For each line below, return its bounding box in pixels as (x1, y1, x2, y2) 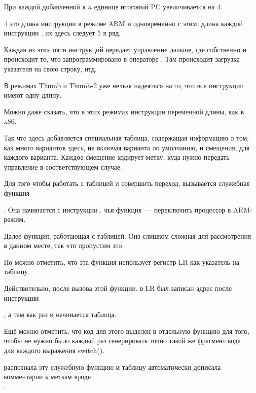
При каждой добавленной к (4, 1, 86, 11)
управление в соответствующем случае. (4, 161, 122, 172)
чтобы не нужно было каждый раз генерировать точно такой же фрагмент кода (4, 335, 241, 346)
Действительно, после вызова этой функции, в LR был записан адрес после (4, 283, 232, 293)
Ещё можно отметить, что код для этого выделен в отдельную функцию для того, (4, 325, 250, 336)
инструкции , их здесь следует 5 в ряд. (4, 28, 121, 38)
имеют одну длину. (4, 90, 62, 100)
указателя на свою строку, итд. (4, 63, 97, 73)
